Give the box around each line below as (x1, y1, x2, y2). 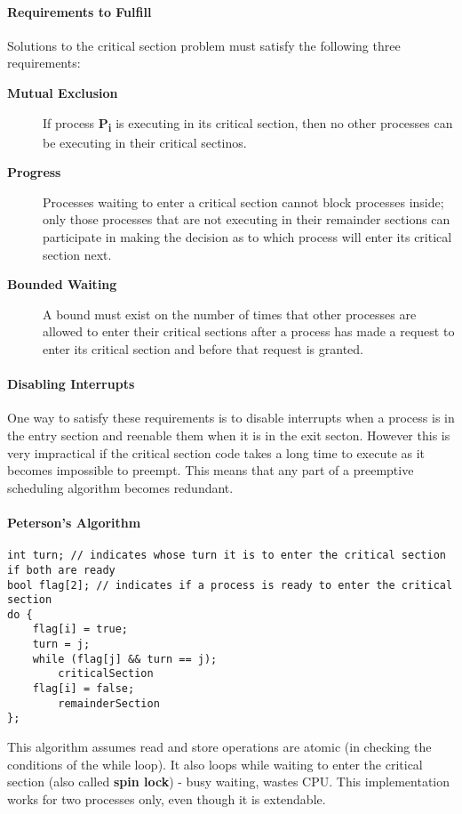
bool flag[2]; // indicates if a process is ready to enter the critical (7, 578, 453, 592)
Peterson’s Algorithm (7, 513, 141, 531)
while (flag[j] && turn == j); (32, 652, 218, 665)
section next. (43, 245, 112, 263)
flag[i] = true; (32, 623, 129, 636)
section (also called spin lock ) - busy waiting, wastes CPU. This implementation (7, 772, 450, 791)
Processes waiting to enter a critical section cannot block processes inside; (43, 192, 444, 211)
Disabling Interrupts (7, 375, 135, 393)
